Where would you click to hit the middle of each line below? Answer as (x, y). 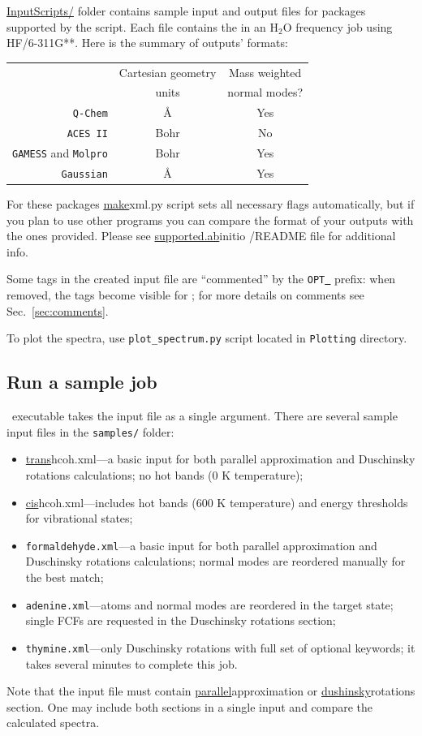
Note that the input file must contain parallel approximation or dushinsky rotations (211, 691)
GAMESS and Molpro (60, 153)
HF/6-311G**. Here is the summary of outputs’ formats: (147, 43)
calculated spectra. (53, 723)
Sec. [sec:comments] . (58, 310)
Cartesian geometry (168, 72)
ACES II (87, 134)
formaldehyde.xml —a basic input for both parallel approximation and (201, 545)
